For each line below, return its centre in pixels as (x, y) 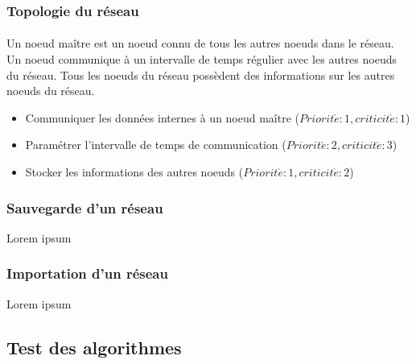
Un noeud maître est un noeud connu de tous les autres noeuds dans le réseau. (200, 43)
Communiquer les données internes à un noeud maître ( (163, 117)
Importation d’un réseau (87, 273)
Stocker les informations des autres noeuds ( (134, 172)
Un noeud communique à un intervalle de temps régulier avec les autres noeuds (202, 59)
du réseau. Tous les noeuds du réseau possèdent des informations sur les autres (201, 74)
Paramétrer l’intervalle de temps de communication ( (156, 145)
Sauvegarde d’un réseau (85, 207)
